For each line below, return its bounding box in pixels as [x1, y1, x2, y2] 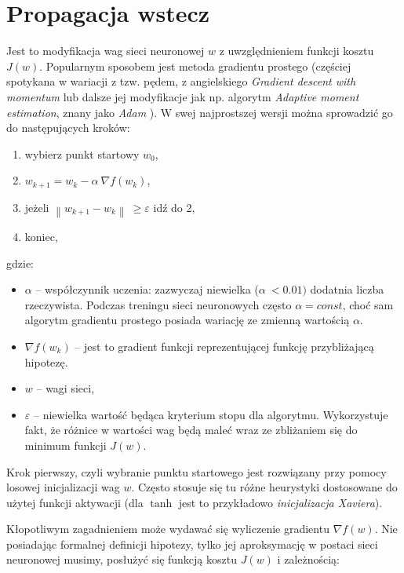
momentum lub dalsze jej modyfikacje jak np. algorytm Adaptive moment [6, 88, 359, 104]
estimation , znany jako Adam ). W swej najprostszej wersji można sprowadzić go [6, 104, 393, 120]
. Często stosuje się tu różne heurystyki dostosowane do [131, 479, 398, 495]
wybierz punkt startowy [24, 145, 140, 162]
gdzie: [6, 254, 34, 271]
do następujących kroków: [6, 119, 130, 136]
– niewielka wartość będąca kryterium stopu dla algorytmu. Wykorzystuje [33, 406, 388, 422]
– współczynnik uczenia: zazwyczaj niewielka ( [35, 281, 259, 297]
